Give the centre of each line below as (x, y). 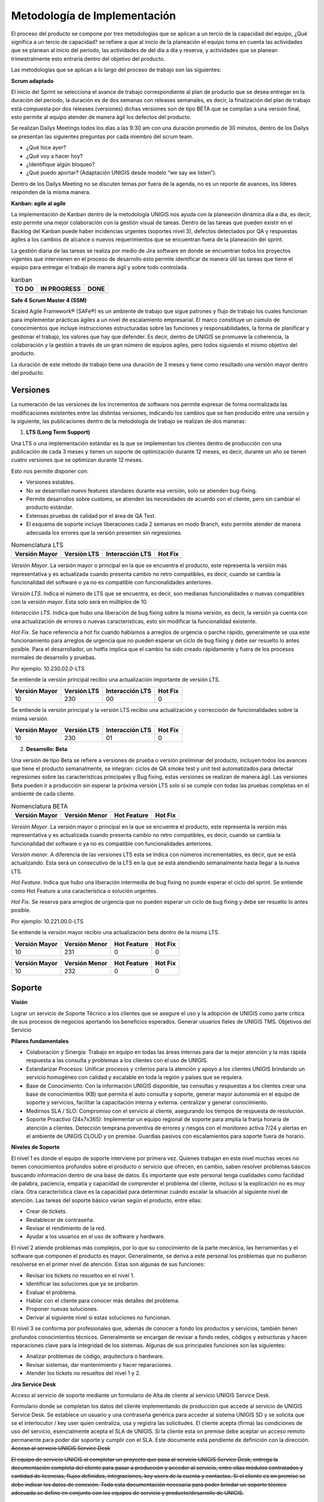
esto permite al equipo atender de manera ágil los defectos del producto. (101, 117)
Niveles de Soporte (35, 1147)
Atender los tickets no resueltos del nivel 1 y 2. (83, 1373)
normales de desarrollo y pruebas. (53, 657)
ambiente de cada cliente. (43, 794)
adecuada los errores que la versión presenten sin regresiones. (104, 532)
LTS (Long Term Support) (58, 432)
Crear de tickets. (46, 1211)
